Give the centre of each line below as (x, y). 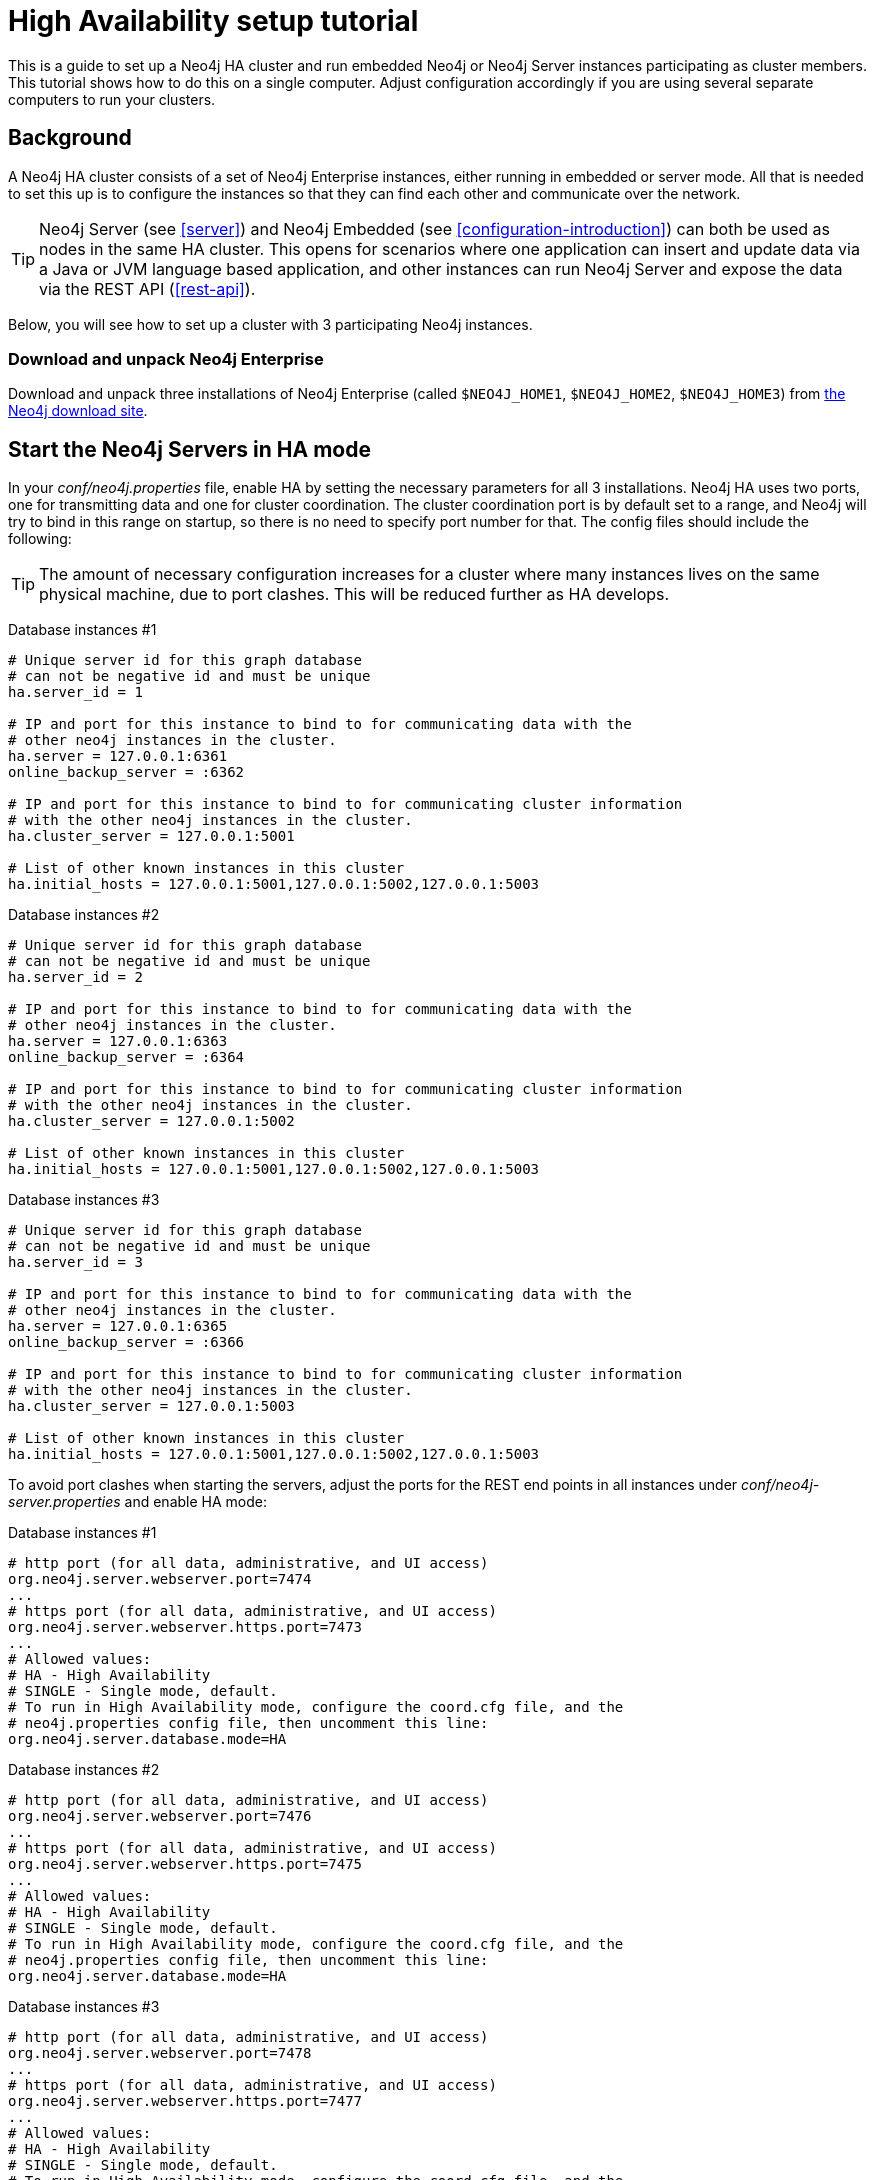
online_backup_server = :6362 (126, 772)
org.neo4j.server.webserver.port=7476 (160, 1816)
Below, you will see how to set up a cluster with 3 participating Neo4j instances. (270, 324)
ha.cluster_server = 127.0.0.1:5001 (151, 836)
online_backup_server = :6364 (126, 1057)
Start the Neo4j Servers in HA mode (189, 449)
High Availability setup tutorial (213, 21)
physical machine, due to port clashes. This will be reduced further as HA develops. (354, 594)
